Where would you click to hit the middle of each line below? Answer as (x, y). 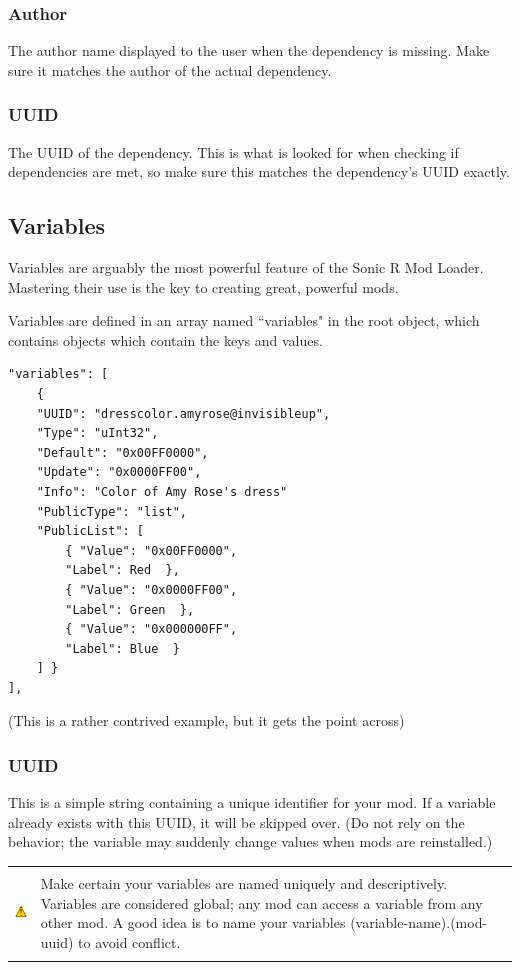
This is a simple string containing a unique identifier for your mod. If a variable (252, 802)
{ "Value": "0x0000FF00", (151, 589)
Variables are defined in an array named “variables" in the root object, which (244, 320)
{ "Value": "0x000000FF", (151, 629)
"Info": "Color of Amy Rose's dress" (162, 491)
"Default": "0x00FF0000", (122, 452)
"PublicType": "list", (111, 511)
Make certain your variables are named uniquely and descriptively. (244, 883)
